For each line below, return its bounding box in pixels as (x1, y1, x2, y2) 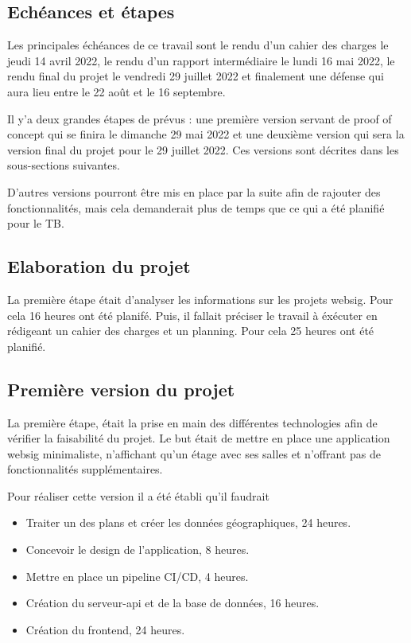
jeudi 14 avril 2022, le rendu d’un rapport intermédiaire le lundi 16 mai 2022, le (7, 52, 395, 68)
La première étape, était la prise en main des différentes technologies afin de (7, 414, 378, 431)
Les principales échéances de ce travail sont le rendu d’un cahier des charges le (7, 37, 389, 53)
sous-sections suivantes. (7, 157, 120, 173)
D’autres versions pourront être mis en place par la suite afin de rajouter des (7, 183, 381, 200)
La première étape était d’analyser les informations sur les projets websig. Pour (7, 290, 394, 307)
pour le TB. (7, 215, 64, 232)
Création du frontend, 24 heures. (25, 621, 185, 637)
